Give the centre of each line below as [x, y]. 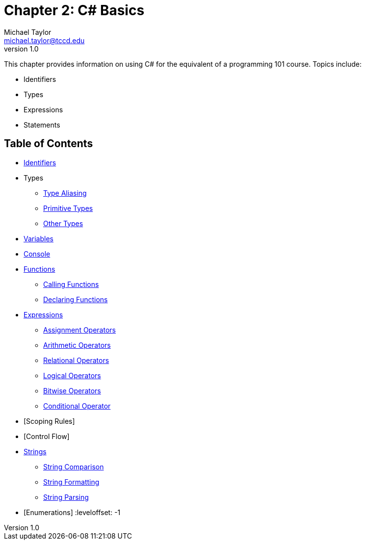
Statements [42, 125]
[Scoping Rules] [49, 421]
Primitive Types [68, 208]
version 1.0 [21, 49]
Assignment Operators [79, 330]
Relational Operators [76, 360]
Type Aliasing [65, 193]
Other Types [63, 223]
